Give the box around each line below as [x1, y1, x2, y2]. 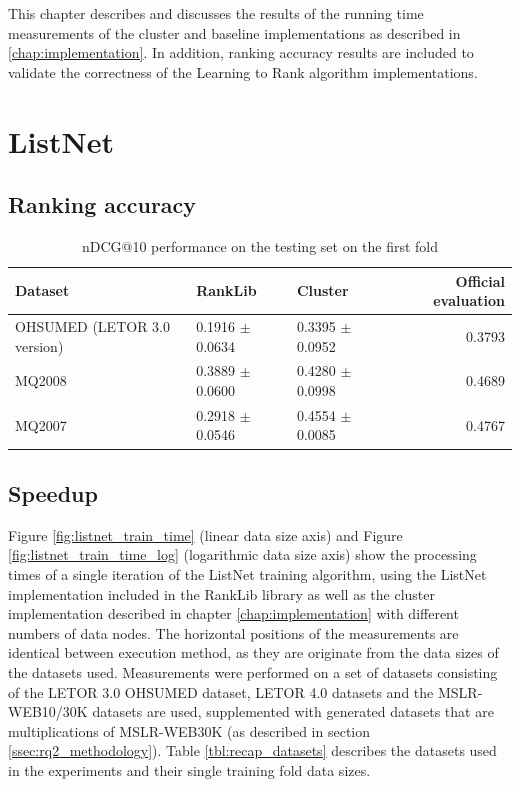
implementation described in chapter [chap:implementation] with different [8, 603, 459, 624]
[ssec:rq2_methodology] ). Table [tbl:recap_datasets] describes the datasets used [8, 740, 497, 761]
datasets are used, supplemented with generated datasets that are [92, 701, 494, 722]
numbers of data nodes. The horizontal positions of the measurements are [8, 622, 459, 643]
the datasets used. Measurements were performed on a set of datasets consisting [8, 661, 498, 682]
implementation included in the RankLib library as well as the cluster [8, 583, 435, 604]
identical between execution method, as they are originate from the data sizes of [8, 642, 499, 663]
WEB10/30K [8, 701, 88, 722]
